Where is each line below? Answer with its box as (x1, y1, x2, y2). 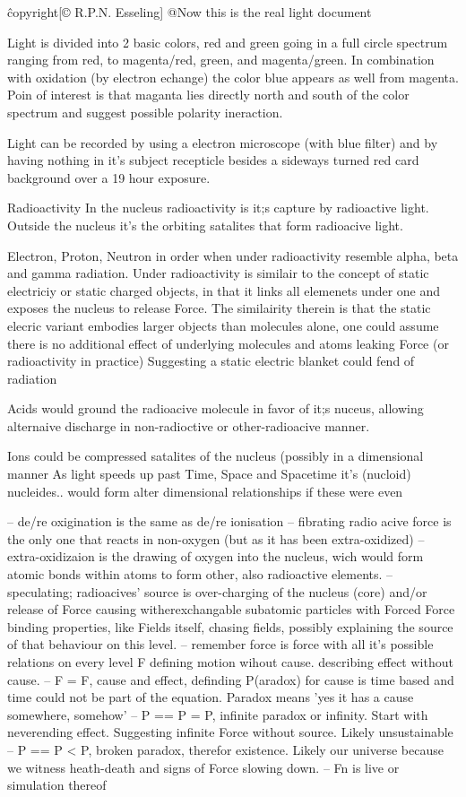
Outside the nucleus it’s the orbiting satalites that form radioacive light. (7, 215, 403, 234)
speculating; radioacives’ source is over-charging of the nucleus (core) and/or (7, 582, 427, 601)
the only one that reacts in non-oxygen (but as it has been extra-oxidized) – (7, 529, 425, 548)
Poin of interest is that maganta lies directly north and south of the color (7, 85, 410, 104)
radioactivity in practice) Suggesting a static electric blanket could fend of (7, 351, 415, 370)
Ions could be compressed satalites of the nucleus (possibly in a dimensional (7, 446, 424, 465)
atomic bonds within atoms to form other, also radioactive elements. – (7, 565, 393, 584)
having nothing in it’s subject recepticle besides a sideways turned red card (7, 151, 419, 169)
